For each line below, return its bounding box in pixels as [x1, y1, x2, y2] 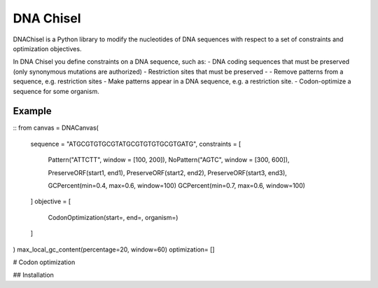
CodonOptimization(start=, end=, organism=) [48, 213, 178, 221]
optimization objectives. [13, 44, 82, 53]
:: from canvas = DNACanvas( [13, 123, 99, 132]
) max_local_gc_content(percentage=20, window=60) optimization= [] [13, 245, 215, 254]
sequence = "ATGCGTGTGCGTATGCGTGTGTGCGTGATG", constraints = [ [30, 139, 241, 148]
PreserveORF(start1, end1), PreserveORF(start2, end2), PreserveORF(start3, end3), [48, 168, 287, 177]
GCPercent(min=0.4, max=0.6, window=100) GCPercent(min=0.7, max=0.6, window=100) [48, 181, 306, 189]
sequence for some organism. [13, 87, 99, 95]
